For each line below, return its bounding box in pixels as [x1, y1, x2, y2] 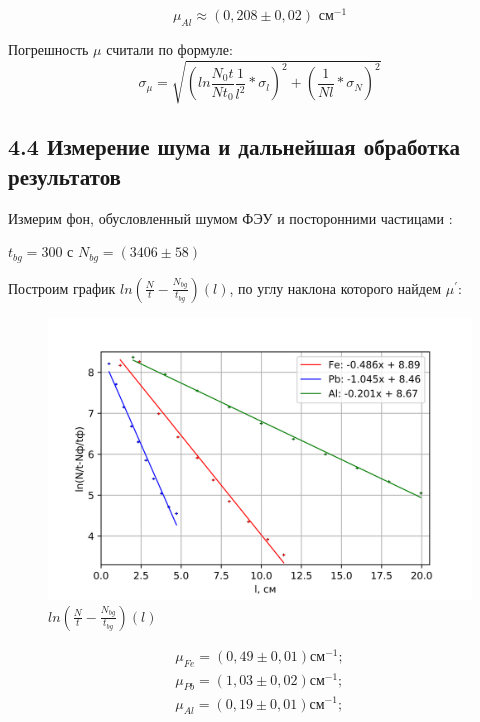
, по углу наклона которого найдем [229, 277, 442, 298]
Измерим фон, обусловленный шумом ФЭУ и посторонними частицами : [8, 207, 453, 228]
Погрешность [8, 38, 89, 59]
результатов [8, 160, 121, 191]
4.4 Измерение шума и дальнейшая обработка [8, 131, 460, 162]
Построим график [8, 277, 116, 298]
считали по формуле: [106, 38, 233, 59]
